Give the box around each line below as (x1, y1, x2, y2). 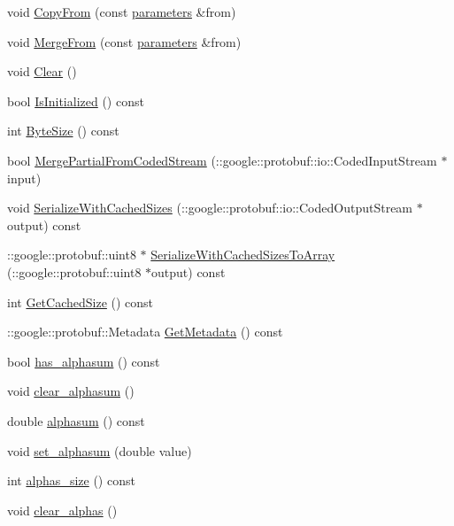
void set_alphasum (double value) (7, 441, 192, 460)
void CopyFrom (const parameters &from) (7, 3, 236, 20)
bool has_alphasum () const (7, 352, 160, 370)
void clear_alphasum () (7, 382, 135, 400)
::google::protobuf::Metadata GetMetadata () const (7, 322, 283, 341)
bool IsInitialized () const (7, 91, 144, 110)
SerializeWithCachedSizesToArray (150, 245, 335, 264)
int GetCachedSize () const (7, 292, 154, 311)
